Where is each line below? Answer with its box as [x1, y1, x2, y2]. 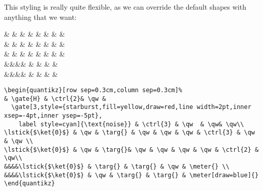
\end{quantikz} [4, 180, 55, 187]
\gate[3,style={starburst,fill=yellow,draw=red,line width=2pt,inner [11, 103, 251, 111]
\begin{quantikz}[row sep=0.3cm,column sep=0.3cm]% [4, 87, 182, 94]
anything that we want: [4, 11, 77, 22]
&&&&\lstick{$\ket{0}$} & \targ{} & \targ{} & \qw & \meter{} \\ [4, 163, 229, 171]
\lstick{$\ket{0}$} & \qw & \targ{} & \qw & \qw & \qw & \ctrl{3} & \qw [4, 129, 255, 137]
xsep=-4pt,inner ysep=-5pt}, [4, 112, 103, 120]
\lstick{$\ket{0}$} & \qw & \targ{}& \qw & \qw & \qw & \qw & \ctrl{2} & [4, 146, 259, 153]
